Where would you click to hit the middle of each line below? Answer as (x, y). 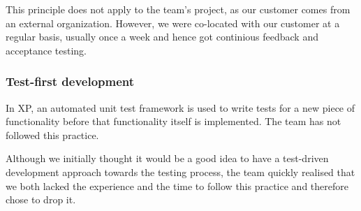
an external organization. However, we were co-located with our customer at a (173, 23)
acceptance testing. (46, 50)
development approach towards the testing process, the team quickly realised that (180, 172)
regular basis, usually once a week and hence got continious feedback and (162, 37)
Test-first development (70, 81)
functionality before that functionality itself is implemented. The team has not (174, 121)
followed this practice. (52, 134)
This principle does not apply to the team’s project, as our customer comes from (178, 9)
